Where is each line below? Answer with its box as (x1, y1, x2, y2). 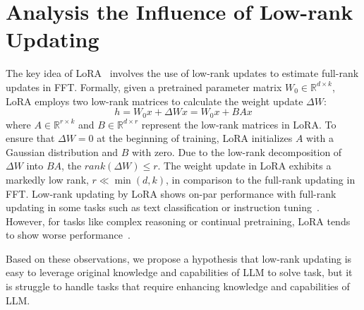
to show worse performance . (6, 227, 131, 242)
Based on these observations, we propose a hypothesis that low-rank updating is (6, 251, 352, 266)
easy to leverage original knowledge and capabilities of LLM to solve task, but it (6, 265, 353, 280)
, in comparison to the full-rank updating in (166, 172, 356, 186)
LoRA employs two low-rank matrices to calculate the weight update (6, 93, 303, 108)
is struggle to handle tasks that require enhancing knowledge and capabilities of (6, 279, 350, 294)
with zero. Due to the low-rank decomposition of (132, 144, 342, 159)
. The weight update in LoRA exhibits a (157, 158, 332, 173)
